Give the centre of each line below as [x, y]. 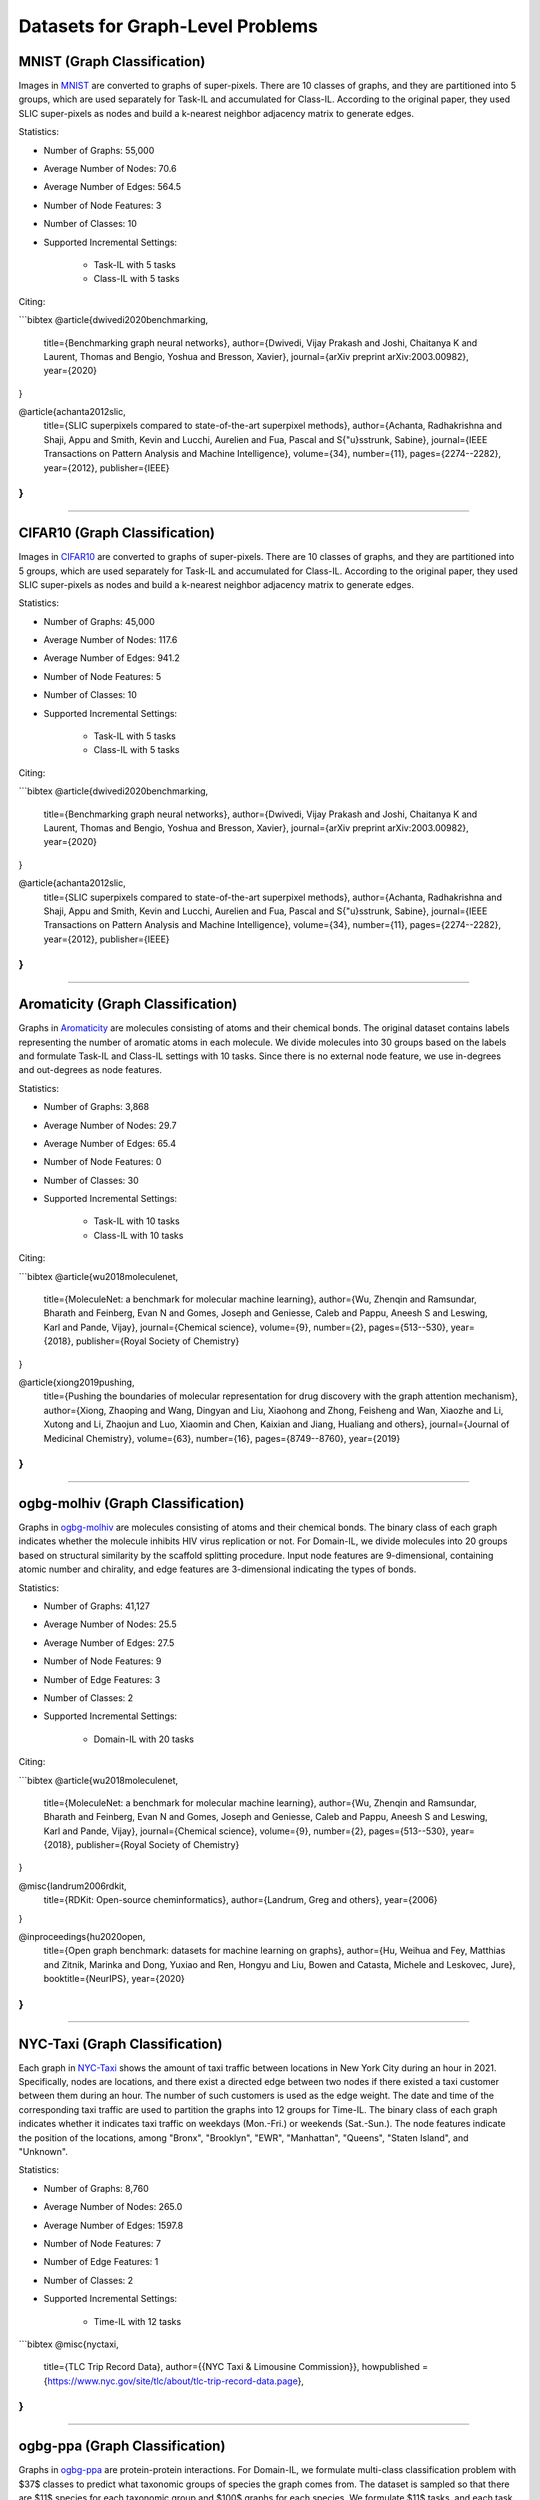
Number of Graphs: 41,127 [96, 1606]
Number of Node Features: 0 [102, 1162]
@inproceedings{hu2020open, [82, 1937]
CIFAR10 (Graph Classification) [116, 533]
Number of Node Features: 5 [102, 676]
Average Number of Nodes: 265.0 [113, 2207]
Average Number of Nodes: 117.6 [110, 640]
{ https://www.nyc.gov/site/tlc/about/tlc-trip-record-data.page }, [174, 2381]
